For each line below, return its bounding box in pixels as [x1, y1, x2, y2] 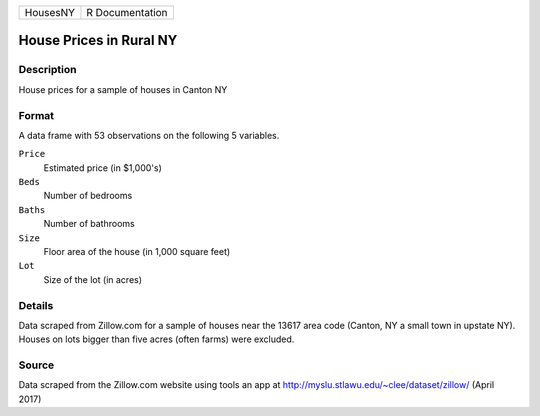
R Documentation [86, 6, 169, 19]
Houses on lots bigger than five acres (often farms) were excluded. [18, 333, 295, 345]
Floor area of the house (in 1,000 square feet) [43, 246, 231, 258]
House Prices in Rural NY [18, 32, 178, 49]
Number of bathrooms [43, 218, 135, 230]
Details [18, 298, 54, 312]
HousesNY [24, 6, 75, 19]
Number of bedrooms [43, 190, 133, 202]
